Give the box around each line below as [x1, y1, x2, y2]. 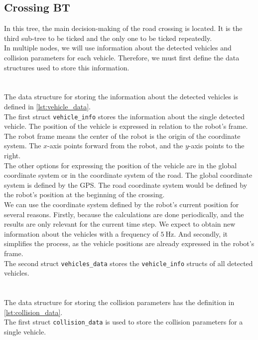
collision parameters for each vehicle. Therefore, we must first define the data [4, 52, 240, 62]
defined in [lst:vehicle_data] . [4, 101, 91, 111]
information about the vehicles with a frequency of [4, 228, 158, 239]
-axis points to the [188, 140, 245, 151]
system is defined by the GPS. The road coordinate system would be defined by [4, 179, 248, 190]
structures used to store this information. [4, 62, 129, 72]
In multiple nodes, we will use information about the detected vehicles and [4, 42, 232, 53]
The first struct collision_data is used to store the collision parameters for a [4, 317, 243, 327]
